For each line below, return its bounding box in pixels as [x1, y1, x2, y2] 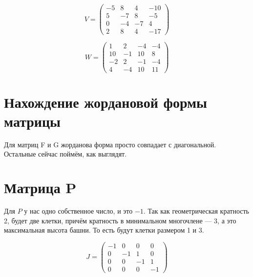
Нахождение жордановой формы [4, 92, 207, 112]
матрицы [4, 111, 61, 131]
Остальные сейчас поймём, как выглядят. [4, 149, 127, 159]
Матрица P [4, 178, 77, 198]
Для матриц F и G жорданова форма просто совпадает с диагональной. [4, 139, 216, 149]
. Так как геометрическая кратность [143, 206, 249, 216]
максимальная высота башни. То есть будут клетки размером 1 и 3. [4, 225, 204, 235]
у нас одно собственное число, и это [24, 206, 133, 216]
